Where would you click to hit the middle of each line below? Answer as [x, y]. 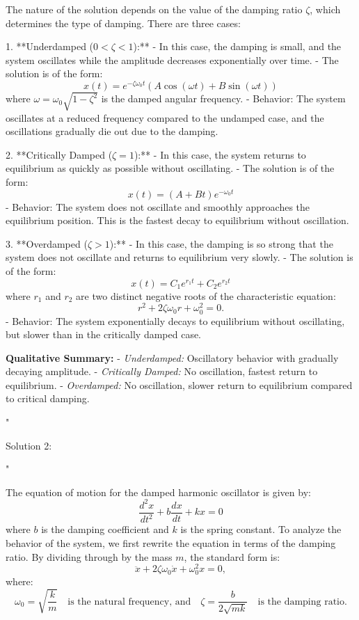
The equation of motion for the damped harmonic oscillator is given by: [158, 492]
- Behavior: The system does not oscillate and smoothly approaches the [158, 206]
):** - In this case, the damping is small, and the [237, 46]
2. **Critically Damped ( [59, 154]
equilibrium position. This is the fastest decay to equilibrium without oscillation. [177, 220]
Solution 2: [29, 445]
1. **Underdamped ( [50, 46]
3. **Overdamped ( [47, 243]
